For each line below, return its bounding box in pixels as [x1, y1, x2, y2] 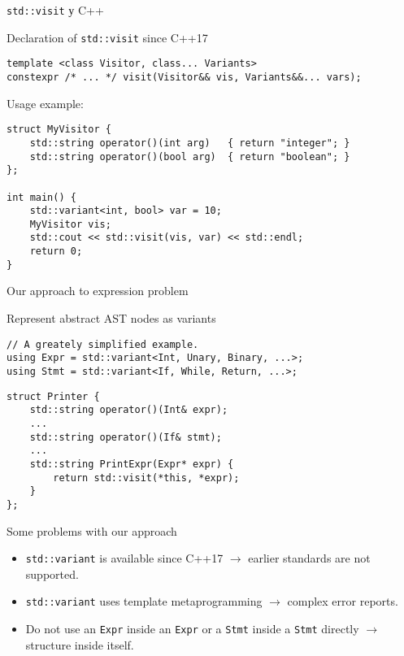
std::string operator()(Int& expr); [29, 404, 228, 416]
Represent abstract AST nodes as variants [7, 310, 216, 327]
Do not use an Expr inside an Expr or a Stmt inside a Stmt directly [25, 620, 359, 636]
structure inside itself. [25, 636, 134, 653]
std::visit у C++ [7, 2, 104, 18]
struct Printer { [7, 390, 100, 402]
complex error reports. [287, 593, 398, 610]
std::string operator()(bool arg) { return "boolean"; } [29, 150, 350, 163]
